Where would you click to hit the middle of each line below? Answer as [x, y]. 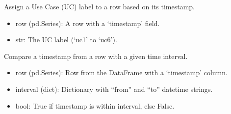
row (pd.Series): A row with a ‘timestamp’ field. [88, 23]
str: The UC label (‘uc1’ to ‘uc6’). [66, 40]
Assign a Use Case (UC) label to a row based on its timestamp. [100, 6]
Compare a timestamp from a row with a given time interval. [96, 56]
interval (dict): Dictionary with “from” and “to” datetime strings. [114, 89]
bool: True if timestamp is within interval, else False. [95, 105]
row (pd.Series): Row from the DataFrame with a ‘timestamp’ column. [121, 72]
